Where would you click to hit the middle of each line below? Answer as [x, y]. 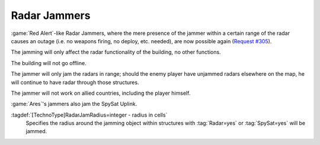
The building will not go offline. [49, 63]
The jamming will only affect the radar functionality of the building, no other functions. [116, 52]
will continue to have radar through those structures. [75, 82]
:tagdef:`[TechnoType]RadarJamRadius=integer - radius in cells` [89, 115]
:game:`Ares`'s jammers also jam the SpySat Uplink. [74, 104]
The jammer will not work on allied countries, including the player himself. [101, 93]
